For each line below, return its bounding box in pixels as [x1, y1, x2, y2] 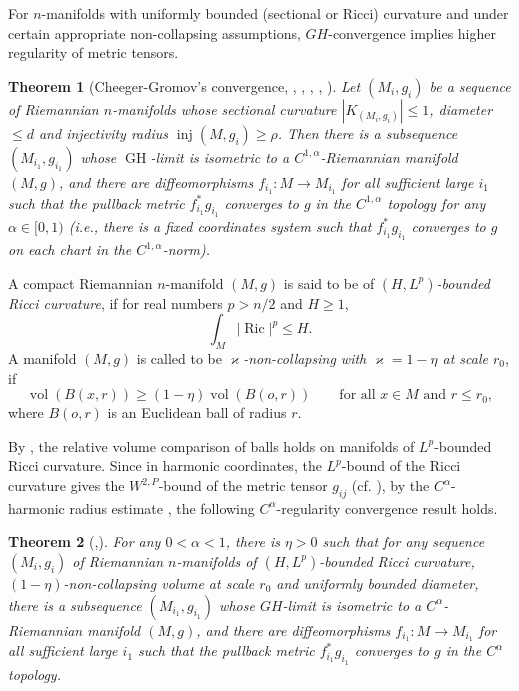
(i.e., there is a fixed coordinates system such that [68, 215, 372, 236]
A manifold [8, 348, 77, 369]
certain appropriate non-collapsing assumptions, [8, 22, 301, 43]
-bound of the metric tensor [158, 475, 328, 495]
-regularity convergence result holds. [276, 497, 498, 518]
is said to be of [283, 272, 375, 293]
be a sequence [429, 75, 511, 96]
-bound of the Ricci [341, 455, 461, 476]
